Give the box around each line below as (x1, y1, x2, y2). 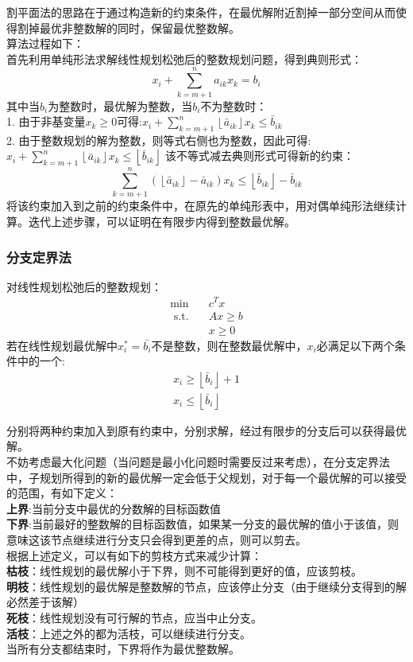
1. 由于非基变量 (6, 113, 86, 130)
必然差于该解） (6, 594, 84, 610)
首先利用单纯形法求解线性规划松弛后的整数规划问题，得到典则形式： (6, 50, 362, 67)
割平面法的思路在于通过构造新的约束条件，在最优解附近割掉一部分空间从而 (6, 4, 396, 20)
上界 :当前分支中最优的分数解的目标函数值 (6, 500, 221, 516)
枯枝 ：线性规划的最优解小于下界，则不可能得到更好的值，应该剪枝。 (6, 563, 362, 579)
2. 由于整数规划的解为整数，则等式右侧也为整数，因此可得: (6, 131, 311, 148)
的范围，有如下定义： (6, 485, 118, 501)
